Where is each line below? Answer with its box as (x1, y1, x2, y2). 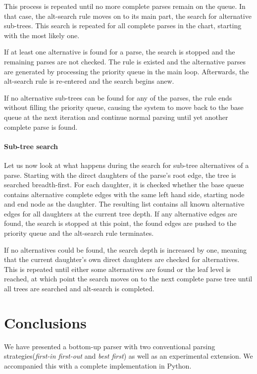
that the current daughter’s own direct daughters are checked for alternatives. (4, 254, 240, 265)
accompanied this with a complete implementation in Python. (4, 360, 192, 371)
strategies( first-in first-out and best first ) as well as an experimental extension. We (4, 351, 253, 361)
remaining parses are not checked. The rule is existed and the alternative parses (4, 56, 246, 66)
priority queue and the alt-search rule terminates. (4, 228, 154, 238)
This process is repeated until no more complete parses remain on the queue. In (4, 1, 246, 11)
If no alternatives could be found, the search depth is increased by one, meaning (4, 244, 247, 255)
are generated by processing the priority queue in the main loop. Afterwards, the (4, 66, 249, 76)
